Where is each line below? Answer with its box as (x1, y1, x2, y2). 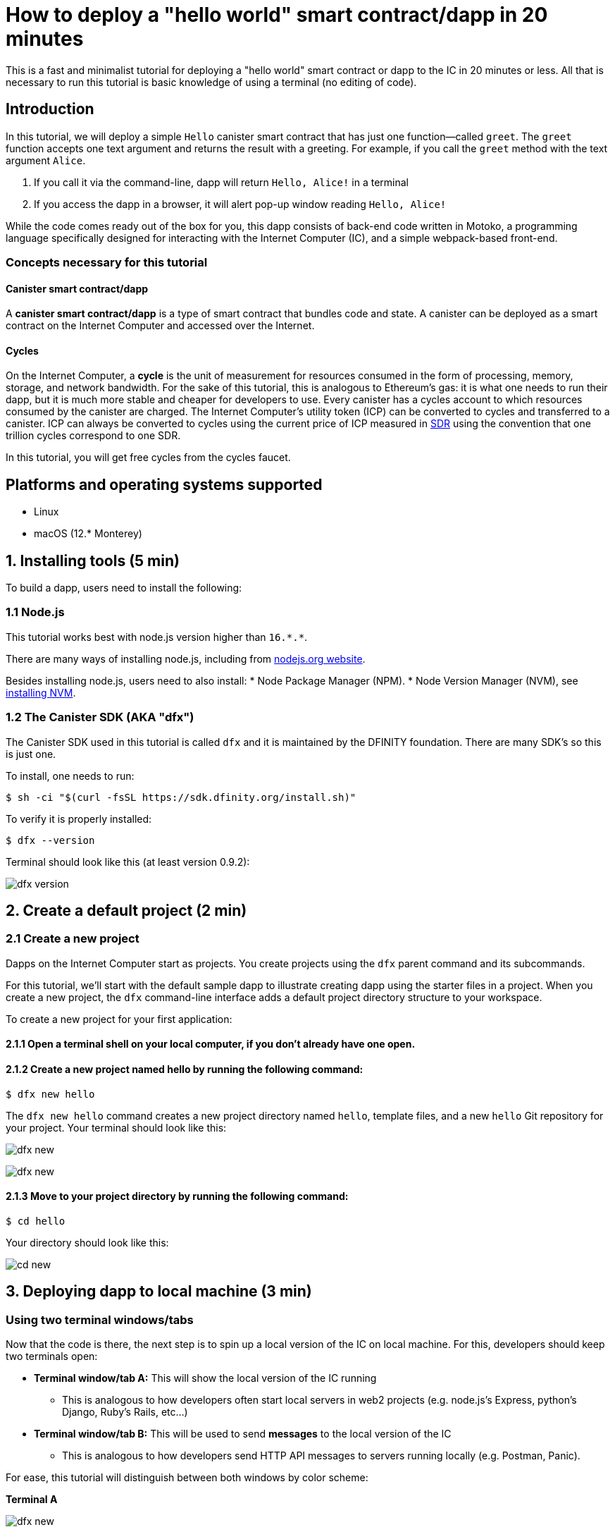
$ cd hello (6, 1215, 66, 1227)
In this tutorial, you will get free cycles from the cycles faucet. (6, 451, 291, 464)
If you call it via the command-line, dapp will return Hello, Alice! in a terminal (34, 176, 409, 188)
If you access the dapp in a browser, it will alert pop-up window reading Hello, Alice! (34, 197, 447, 210)
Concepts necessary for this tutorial (6, 255, 208, 269)
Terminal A (6, 1493, 58, 1506)
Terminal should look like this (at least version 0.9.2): (6, 855, 250, 868)
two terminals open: (6, 1350, 98, 1363)
